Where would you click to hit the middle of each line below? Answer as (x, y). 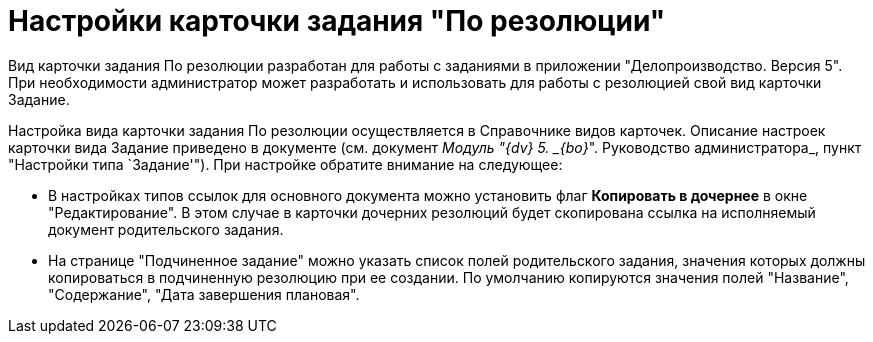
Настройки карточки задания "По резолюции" (337, 21)
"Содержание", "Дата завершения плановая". (204, 294)
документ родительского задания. (166, 229)
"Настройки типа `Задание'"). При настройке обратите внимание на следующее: (285, 164)
